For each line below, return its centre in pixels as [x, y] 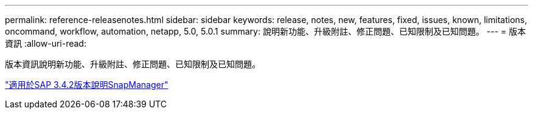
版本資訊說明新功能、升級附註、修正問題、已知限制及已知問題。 [133, 64]
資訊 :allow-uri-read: [46, 43]
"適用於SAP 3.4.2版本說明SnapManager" [87, 85]
